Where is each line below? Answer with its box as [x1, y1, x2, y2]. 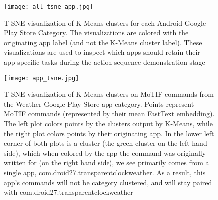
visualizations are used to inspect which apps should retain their [4, 47, 200, 57]
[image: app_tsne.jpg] [4, 74, 79, 82]
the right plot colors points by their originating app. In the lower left [4, 128, 214, 138]
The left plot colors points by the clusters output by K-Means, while [4, 118, 213, 129]
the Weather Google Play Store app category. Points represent [4, 98, 194, 109]
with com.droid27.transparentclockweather [4, 187, 133, 197]
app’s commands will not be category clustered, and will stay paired [4, 177, 212, 187]
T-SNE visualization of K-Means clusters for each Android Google [4, 17, 206, 28]
